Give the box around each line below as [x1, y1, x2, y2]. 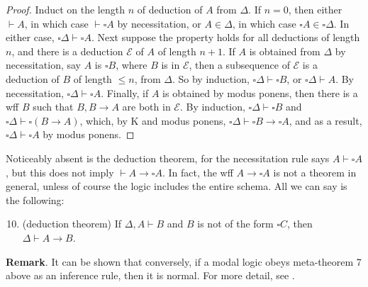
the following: [6, 192, 65, 207]
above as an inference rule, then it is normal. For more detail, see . [6, 268, 295, 283]
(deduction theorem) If [22, 216, 122, 231]
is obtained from [249, 43, 320, 58]
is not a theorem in [273, 164, 357, 179]
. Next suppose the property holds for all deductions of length [91, 30, 360, 45]
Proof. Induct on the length [6, 2, 125, 16]
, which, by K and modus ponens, [79, 113, 226, 128]
